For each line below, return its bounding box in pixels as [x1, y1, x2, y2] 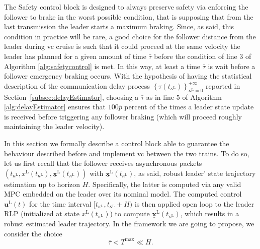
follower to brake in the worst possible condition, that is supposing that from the [4, 11, 253, 22]
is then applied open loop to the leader [134, 198, 254, 209]
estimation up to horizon [4, 178, 80, 189]
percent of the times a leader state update [124, 101, 254, 112]
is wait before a [208, 60, 255, 71]
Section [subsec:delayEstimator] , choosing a [4, 91, 139, 102]
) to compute [110, 208, 150, 219]
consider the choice [4, 228, 62, 238]
